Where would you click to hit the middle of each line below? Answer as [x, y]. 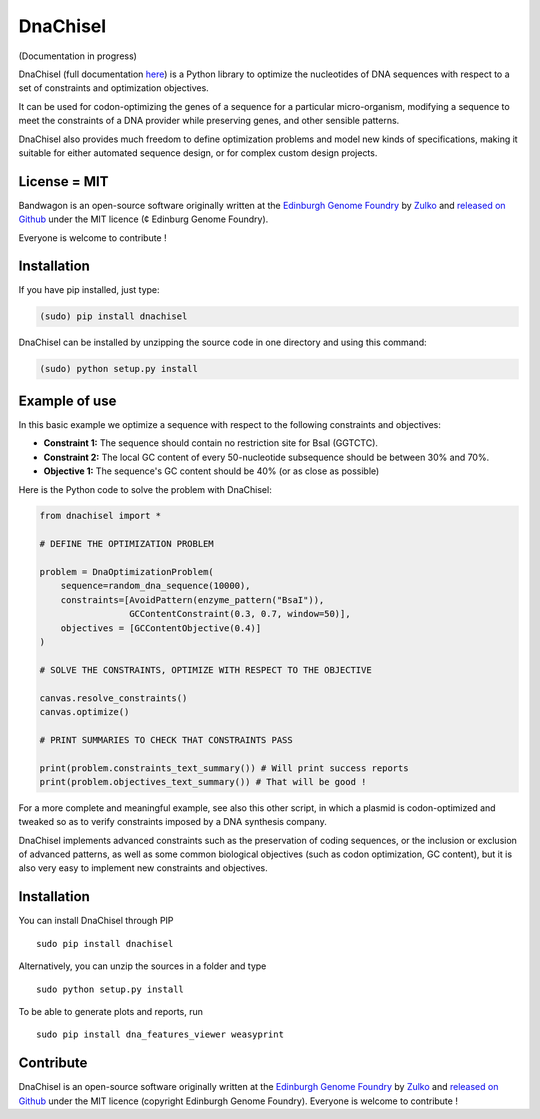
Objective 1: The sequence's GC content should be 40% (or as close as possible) [211, 471]
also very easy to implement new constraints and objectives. [143, 868]
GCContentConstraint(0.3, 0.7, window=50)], [239, 614]
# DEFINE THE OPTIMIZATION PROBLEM [126, 544]
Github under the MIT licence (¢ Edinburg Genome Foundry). [143, 219]
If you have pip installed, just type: [89, 290]
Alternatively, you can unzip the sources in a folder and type [142, 966]
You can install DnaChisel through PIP [96, 921]
